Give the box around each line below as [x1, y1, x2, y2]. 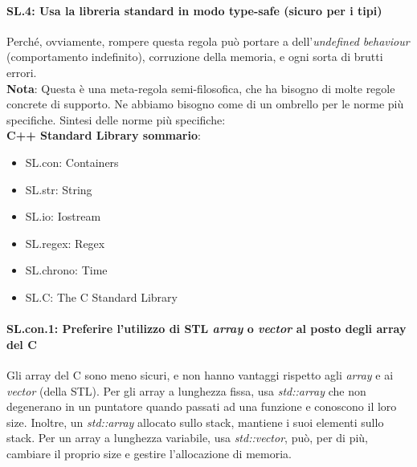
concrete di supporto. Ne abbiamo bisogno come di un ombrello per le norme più [6, 95, 404, 112]
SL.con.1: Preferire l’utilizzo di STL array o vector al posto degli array [6, 320, 407, 337]
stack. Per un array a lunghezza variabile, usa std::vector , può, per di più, [6, 429, 368, 446]
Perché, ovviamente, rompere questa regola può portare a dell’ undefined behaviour [6, 32, 410, 49]
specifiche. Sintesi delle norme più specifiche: [6, 111, 226, 128]
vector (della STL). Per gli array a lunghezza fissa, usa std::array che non [6, 382, 366, 399]
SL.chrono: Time [25, 262, 108, 278]
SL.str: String [25, 181, 92, 197]
